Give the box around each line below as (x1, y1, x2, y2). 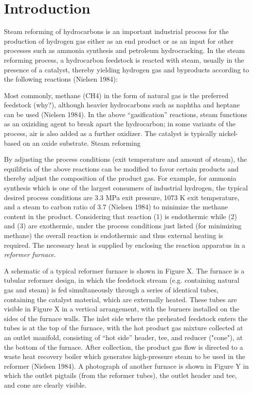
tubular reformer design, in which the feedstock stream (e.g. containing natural (4, 275, 239, 285)
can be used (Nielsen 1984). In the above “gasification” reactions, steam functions (4, 109, 247, 119)
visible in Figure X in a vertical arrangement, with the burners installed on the (4, 304, 239, 314)
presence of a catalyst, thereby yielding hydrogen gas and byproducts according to (4, 64, 249, 74)
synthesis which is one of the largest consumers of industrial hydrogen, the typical (4, 183, 248, 193)
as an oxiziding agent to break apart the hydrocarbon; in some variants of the (4, 119, 236, 129)
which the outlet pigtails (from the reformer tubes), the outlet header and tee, (4, 370, 237, 380)
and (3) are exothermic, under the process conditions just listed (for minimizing (4, 221, 242, 231)
